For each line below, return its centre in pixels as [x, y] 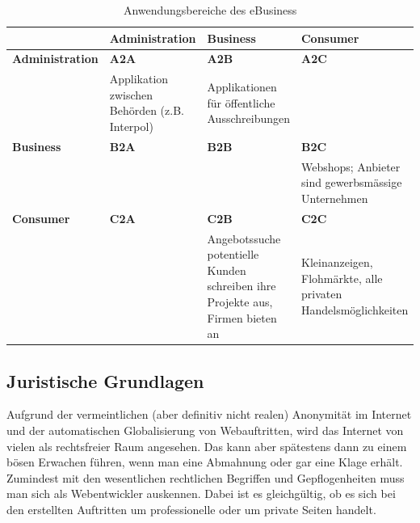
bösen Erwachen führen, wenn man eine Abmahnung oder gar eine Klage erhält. [205, 462]
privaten [321, 294]
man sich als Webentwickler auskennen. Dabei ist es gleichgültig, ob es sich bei [201, 493]
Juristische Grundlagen [105, 380]
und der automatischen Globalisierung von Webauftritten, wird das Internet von [205, 430]
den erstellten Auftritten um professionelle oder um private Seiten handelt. [191, 510]
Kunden [227, 270]
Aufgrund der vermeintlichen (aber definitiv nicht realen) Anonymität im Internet [209, 414]
